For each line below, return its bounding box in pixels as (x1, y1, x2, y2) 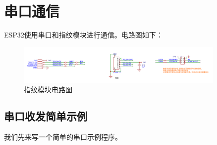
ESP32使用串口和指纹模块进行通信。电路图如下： (4, 30, 163, 40)
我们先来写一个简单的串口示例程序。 (4, 132, 122, 142)
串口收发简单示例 (4, 109, 87, 124)
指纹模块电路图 (24, 84, 72, 95)
